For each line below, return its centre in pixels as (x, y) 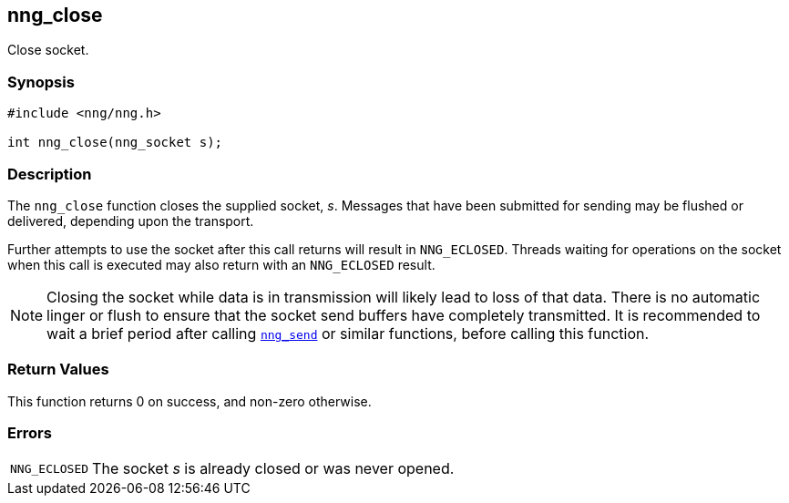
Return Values (58, 370)
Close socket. (48, 50)
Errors (30, 433)
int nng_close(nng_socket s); (115, 143)
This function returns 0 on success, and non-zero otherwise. (190, 401)
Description (50, 174)
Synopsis (41, 82)
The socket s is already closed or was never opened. (273, 469)
